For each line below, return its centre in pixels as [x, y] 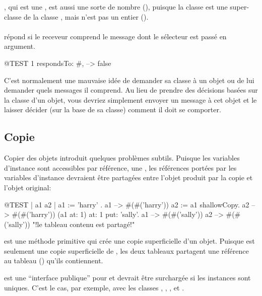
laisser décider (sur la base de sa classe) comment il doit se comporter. [113, 109]
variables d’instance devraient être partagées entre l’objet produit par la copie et [128, 177]
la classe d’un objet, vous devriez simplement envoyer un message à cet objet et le [130, 99]
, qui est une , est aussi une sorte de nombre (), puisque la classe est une [116, 7]
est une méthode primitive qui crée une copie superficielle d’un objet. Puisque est [129, 241]
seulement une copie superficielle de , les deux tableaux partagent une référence [126, 250]
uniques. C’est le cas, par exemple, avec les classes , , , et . [94, 287]
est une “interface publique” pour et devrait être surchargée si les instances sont [127, 278]
